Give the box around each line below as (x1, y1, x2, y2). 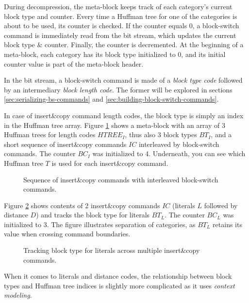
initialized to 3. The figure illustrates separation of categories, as (4, 219, 196, 229)
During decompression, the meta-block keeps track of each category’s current (4, 1, 232, 11)
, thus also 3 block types (125, 129, 197, 140)
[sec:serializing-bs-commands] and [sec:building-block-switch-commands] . (4, 94, 219, 104)
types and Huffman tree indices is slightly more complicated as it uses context (4, 280, 235, 290)
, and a (211, 129, 232, 140)
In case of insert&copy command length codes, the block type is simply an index (4, 110, 244, 120)
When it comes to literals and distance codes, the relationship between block (4, 271, 232, 281)
